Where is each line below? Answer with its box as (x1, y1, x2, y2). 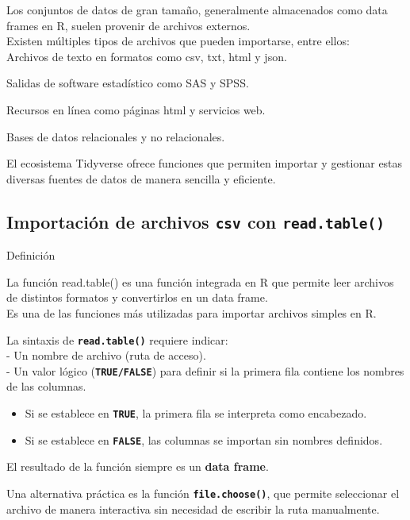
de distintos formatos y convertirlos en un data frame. (6, 289, 268, 306)
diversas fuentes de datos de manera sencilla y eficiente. (6, 170, 276, 187)
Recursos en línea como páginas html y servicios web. (6, 101, 266, 117)
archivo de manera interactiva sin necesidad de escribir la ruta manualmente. (6, 500, 380, 517)
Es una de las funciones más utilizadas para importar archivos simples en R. (6, 304, 377, 321)
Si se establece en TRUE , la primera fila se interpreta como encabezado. (25, 405, 367, 421)
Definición (6, 247, 56, 264)
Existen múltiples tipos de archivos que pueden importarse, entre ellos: (6, 33, 350, 49)
